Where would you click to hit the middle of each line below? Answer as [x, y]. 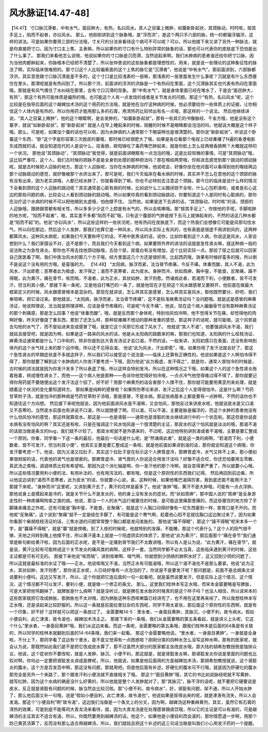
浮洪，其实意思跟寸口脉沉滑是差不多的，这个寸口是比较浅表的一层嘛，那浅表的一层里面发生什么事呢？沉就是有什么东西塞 [133, 77]
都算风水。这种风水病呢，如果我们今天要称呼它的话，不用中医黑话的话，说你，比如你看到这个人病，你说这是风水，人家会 [133, 237]
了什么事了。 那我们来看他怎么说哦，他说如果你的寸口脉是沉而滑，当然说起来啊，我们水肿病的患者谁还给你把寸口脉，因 [132, 56]
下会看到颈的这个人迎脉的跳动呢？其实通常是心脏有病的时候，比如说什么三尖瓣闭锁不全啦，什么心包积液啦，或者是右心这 [133, 188]
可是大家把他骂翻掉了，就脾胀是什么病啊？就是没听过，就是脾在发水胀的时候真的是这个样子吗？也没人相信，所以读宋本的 [133, 591]
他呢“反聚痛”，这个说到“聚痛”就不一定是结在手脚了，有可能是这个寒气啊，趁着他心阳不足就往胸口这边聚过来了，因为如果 [133, 514]
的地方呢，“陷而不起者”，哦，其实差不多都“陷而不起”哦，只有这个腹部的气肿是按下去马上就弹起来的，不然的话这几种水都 [133, 216]
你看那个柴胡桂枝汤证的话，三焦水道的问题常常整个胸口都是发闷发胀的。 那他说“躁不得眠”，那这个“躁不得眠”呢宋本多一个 [133, 521]
